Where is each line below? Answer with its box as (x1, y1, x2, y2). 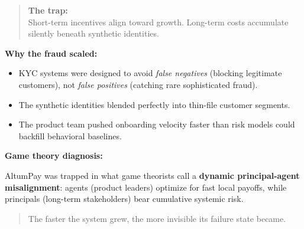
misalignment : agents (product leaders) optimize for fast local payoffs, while (5, 181, 287, 193)
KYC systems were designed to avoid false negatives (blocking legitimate (18, 67, 282, 79)
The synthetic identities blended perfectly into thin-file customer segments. (18, 98, 290, 110)
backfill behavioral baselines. (18, 129, 122, 142)
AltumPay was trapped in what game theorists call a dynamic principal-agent (5, 169, 300, 181)
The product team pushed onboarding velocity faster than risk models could (18, 118, 295, 130)
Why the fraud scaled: (5, 47, 98, 59)
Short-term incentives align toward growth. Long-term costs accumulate (28, 15, 289, 28)
